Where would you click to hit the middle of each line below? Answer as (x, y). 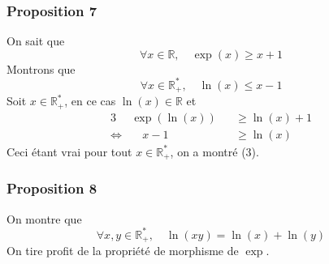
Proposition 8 (52, 188)
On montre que (44, 218)
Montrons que (41, 68)
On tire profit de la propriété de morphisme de (123, 251)
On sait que (36, 41)
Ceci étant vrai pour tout (69, 151)
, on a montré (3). (214, 151)
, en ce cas (90, 101)
